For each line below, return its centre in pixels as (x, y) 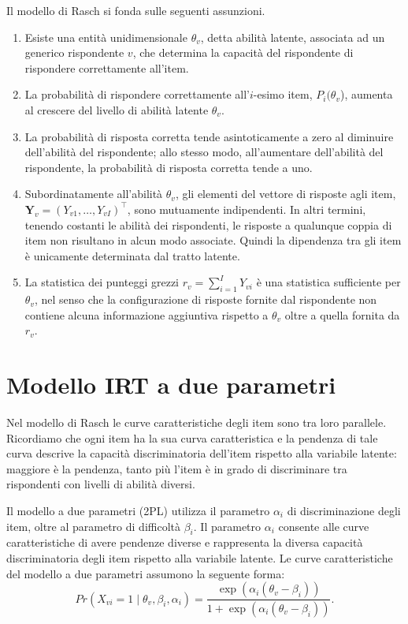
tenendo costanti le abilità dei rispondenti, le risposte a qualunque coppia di (208, 224)
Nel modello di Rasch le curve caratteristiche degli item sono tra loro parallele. (197, 422)
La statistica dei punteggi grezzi (102, 282)
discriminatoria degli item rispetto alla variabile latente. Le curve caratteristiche (200, 557)
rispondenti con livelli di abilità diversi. (101, 484)
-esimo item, (283, 94)
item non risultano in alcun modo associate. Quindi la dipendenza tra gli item (213, 240)
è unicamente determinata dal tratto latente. (132, 255)
